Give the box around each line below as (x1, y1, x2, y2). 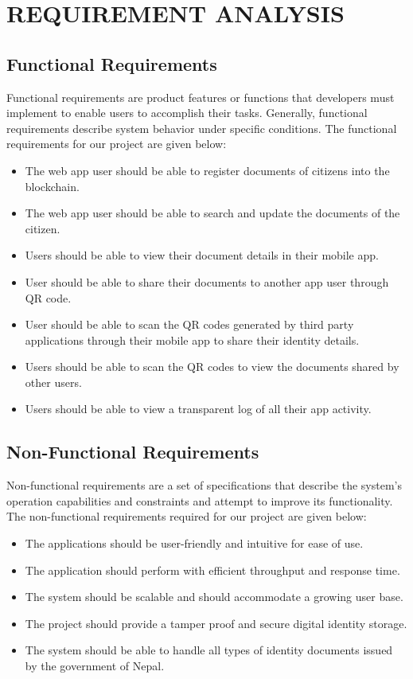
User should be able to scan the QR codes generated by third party (25, 316, 354, 333)
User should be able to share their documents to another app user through (25, 273, 389, 290)
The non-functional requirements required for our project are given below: (6, 508, 367, 525)
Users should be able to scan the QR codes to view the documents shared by (25, 358, 399, 375)
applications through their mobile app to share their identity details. (25, 331, 360, 348)
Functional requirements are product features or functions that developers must (6, 88, 395, 105)
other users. (25, 373, 82, 390)
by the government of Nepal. (25, 658, 165, 674)
